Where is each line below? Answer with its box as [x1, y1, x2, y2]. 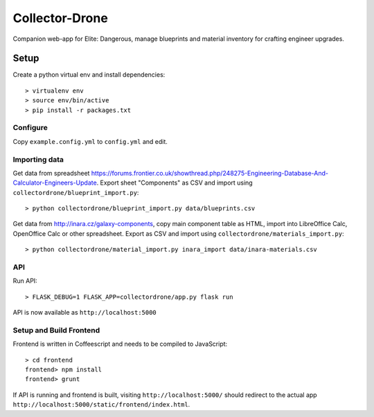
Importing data [12, 154, 64, 164]
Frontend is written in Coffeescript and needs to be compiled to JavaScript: [12, 340, 228, 349]
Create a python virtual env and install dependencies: [12, 71, 166, 79]
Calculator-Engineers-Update [12, 178, 97, 187]
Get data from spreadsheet [12, 169, 90, 177]
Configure [12, 123, 48, 133]
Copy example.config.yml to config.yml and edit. [12, 137, 168, 145]
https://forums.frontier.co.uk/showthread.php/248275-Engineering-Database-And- [91, 169, 329, 177]
